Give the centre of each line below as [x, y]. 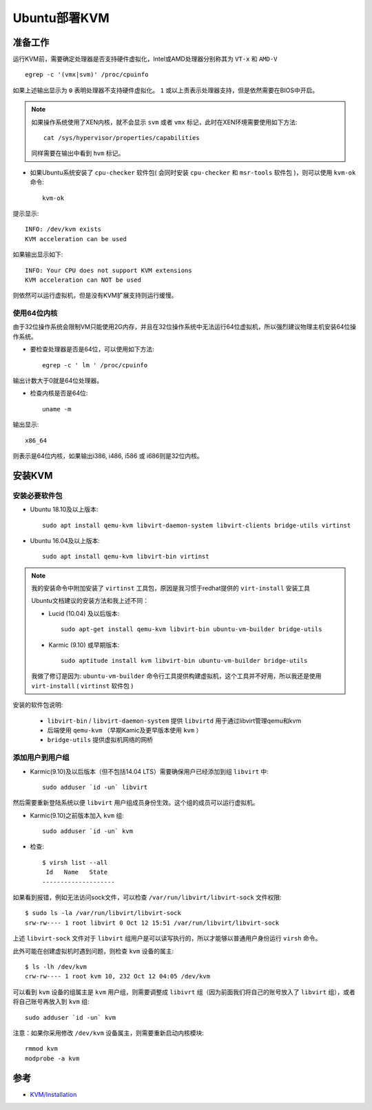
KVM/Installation [53, 1094]
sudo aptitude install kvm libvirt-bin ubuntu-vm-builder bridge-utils [184, 661]
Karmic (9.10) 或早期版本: [84, 645]
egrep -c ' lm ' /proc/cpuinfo [95, 365]
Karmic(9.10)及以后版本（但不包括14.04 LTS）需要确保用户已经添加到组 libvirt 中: [149, 771]
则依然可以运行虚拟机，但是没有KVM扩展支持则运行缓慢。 [95, 296]
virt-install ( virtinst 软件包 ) [82, 686]
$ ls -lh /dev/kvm [56, 967]
